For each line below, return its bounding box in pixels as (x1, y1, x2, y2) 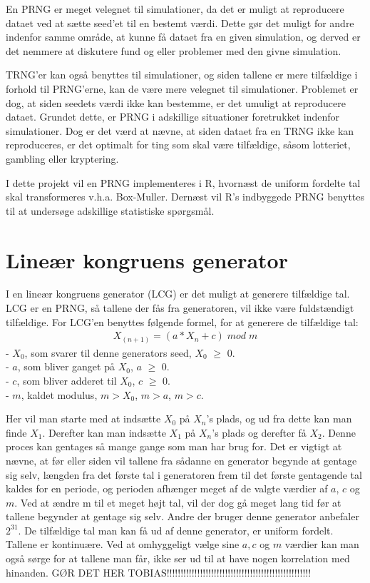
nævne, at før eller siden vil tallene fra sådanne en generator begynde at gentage (6, 452, 357, 467)
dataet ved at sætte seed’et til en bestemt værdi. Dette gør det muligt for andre (6, 15, 354, 30)
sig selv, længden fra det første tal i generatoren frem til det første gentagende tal (6, 467, 362, 482)
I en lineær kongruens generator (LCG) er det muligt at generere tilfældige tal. (6, 286, 350, 301)
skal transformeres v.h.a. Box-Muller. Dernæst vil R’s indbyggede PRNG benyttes (6, 189, 365, 204)
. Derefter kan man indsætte (42, 425, 166, 440)
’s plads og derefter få (212, 425, 307, 440)
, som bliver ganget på (17, 359, 115, 374)
